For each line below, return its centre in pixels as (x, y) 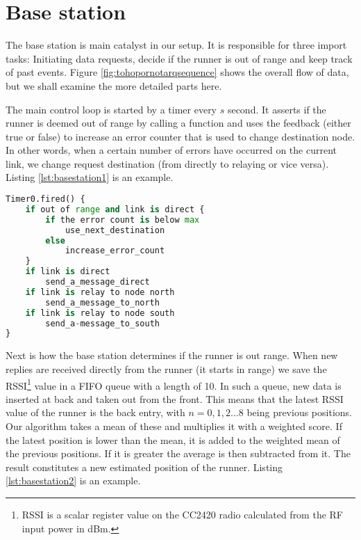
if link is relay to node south (100, 313)
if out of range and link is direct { (115, 209)
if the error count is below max (123, 220)
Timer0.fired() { (45, 199)
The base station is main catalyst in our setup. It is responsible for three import (176, 45)
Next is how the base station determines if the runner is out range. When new (172, 355)
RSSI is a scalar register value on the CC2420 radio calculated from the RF (182, 514)
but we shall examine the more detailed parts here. (114, 85)
